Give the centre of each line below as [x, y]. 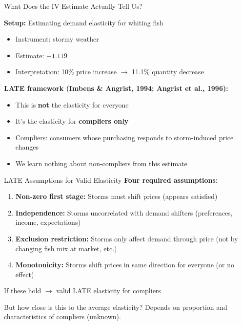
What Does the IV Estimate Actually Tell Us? [73, 6]
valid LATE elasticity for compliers [109, 291]
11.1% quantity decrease [168, 72]
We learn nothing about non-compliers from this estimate [101, 163]
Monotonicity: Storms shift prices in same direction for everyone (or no [125, 265]
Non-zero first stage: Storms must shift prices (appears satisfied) [116, 196]
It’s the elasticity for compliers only [72, 121]
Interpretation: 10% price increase [66, 72]
